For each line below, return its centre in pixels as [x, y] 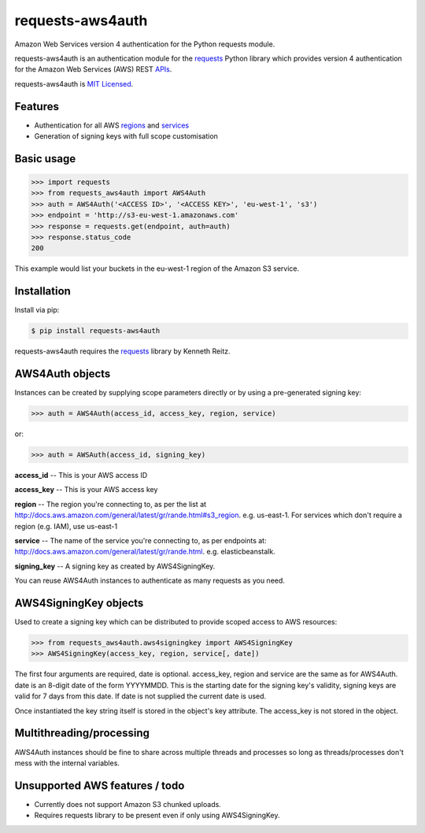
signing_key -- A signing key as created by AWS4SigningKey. [115, 566]
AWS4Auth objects [63, 374]
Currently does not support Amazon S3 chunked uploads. [128, 804]
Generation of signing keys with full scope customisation [126, 136]
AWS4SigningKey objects [79, 603]
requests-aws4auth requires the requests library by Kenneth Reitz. [122, 351]
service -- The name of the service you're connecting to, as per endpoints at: [140, 541]
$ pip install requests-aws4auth [96, 331]
